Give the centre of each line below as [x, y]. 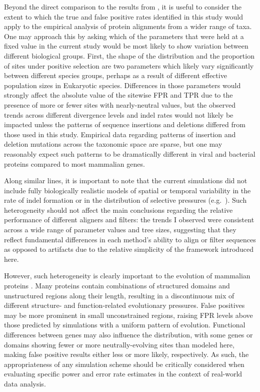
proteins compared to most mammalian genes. [74, 163]
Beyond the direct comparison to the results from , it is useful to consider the [123, 7]
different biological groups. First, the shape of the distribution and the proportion [129, 55]
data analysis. [25, 383]
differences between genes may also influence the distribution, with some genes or [128, 334]
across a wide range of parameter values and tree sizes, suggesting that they [120, 230]
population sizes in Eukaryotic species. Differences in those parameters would [122, 85]
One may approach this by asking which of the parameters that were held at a [124, 36]
